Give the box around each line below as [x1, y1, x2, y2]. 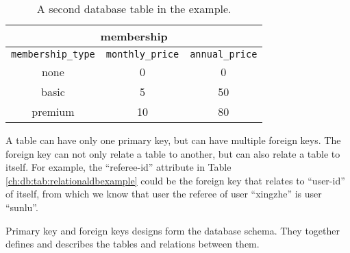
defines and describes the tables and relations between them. [5, 237, 260, 251]
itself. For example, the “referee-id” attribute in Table [5, 160, 232, 174]
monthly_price [105, 49, 179, 60]
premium [32, 104, 75, 119]
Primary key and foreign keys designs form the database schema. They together [5, 223, 340, 237]
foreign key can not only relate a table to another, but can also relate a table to [5, 146, 340, 160]
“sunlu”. [5, 200, 38, 214]
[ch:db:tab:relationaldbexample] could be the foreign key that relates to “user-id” [5, 173, 345, 187]
